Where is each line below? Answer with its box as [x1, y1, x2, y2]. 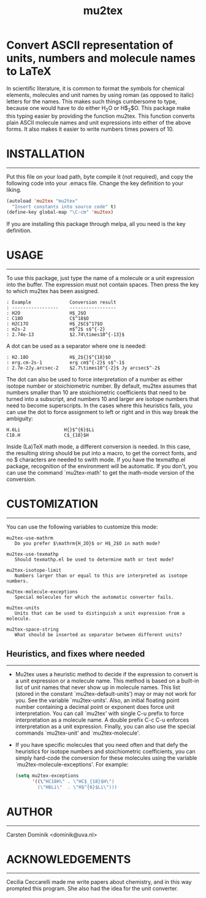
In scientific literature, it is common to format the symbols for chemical [6, 84, 185, 92]
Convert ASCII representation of [6, 38, 174, 52]
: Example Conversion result [6, 299, 116, 306]
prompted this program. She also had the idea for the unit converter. [6, 885, 179, 892]
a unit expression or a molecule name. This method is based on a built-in [15, 677, 199, 684]
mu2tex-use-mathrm [6, 535, 53, 541]
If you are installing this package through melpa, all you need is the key [6, 221, 186, 228]
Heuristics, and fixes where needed [6, 649, 145, 659]
